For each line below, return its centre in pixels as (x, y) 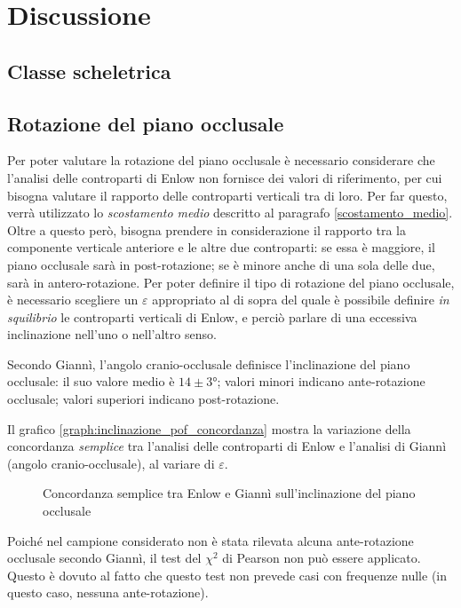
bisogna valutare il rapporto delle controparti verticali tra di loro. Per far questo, (227, 195)
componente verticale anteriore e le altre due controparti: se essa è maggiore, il (221, 247)
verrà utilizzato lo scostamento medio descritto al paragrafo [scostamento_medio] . (230, 213)
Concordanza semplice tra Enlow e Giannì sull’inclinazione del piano (229, 493)
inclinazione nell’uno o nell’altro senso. (112, 334)
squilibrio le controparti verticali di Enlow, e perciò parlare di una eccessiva (212, 316)
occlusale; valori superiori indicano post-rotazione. (143, 399)
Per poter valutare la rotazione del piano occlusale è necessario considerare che (221, 160)
